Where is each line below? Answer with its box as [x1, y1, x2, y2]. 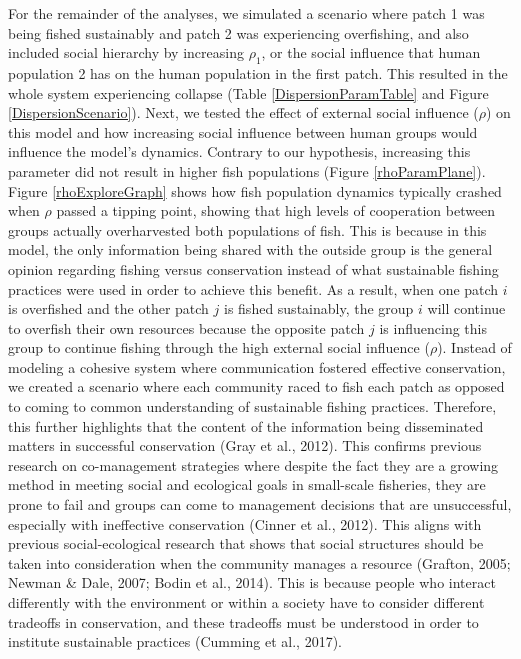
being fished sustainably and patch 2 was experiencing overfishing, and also [8, 22, 469, 43]
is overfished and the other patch [8, 298, 209, 319]
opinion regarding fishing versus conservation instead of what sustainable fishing [8, 258, 499, 279]
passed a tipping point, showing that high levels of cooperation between [56, 200, 496, 221]
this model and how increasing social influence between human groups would [8, 121, 478, 142]
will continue [427, 298, 506, 319]
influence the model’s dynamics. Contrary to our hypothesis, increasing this [8, 141, 471, 162]
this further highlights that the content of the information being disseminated [8, 415, 484, 436]
